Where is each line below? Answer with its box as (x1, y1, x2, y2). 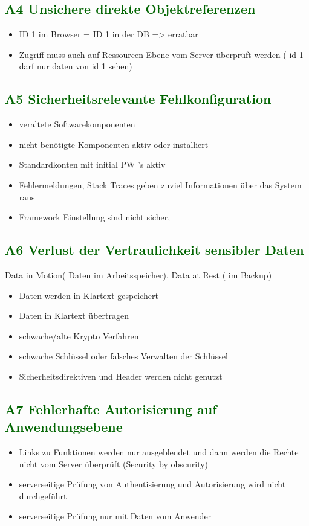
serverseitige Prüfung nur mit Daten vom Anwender (19, 510, 212, 522)
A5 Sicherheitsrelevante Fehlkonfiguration (5, 89, 272, 108)
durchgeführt (19, 489, 67, 502)
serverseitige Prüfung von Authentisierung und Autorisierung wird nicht (19, 478, 286, 490)
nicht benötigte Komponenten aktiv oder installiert (19, 138, 209, 150)
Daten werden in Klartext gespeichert (19, 289, 159, 301)
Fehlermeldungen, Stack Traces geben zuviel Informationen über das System (19, 178, 302, 191)
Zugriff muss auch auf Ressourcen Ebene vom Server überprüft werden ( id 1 (19, 48, 304, 60)
